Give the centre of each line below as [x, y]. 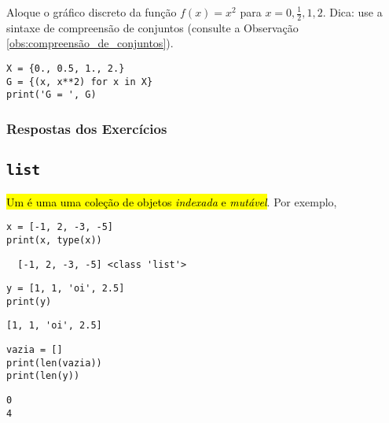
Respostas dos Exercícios [87, 128]
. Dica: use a [352, 12]
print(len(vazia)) [54, 363]
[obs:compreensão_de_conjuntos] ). [90, 43]
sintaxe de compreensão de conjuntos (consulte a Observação [152, 27]
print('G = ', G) [51, 95]
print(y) [29, 301]
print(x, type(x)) [54, 240]
